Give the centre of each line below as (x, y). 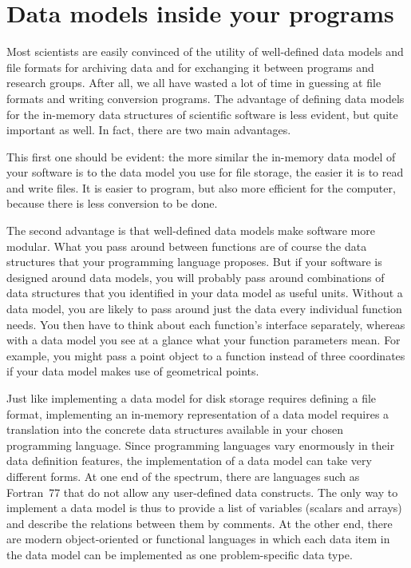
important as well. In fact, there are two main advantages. (149, 130)
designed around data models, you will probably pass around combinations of (196, 277)
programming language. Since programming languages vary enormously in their (201, 445)
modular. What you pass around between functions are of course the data (187, 246)
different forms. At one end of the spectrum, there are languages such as (183, 476)
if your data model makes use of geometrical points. (133, 371)
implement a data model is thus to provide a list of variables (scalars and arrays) (204, 508)
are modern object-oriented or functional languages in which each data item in (198, 539)
